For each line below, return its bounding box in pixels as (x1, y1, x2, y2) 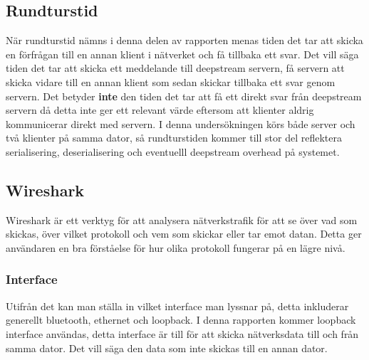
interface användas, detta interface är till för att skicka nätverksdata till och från (6, 326, 359, 341)
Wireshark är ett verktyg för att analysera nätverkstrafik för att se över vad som (6, 212, 358, 227)
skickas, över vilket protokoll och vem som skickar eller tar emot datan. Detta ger (6, 226, 362, 241)
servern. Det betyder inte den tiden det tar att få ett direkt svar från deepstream (6, 88, 362, 103)
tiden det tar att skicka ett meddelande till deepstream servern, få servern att (6, 60, 345, 75)
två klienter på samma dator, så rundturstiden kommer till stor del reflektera (6, 130, 342, 145)
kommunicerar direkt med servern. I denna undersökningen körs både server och (6, 116, 355, 131)
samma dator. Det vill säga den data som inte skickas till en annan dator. (6, 340, 328, 355)
